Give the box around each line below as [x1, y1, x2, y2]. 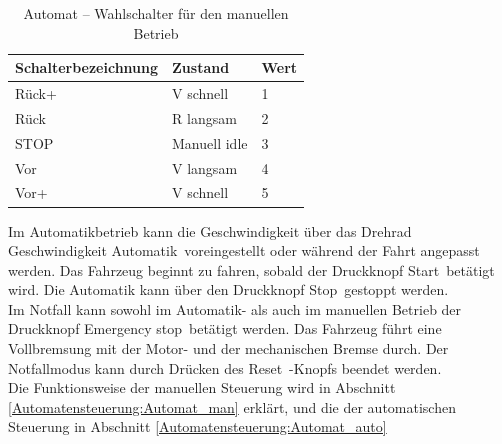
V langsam [172, 157, 238, 178]
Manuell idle [172, 132, 248, 153]
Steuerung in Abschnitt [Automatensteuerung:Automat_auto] [8, 416, 387, 437]
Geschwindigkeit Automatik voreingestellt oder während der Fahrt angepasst [8, 240, 480, 261]
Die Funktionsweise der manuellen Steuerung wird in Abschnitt [8, 377, 396, 398]
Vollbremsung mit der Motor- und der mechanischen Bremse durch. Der [8, 338, 449, 359]
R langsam [172, 107, 237, 128]
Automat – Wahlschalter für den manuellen [23, 3, 289, 23]
